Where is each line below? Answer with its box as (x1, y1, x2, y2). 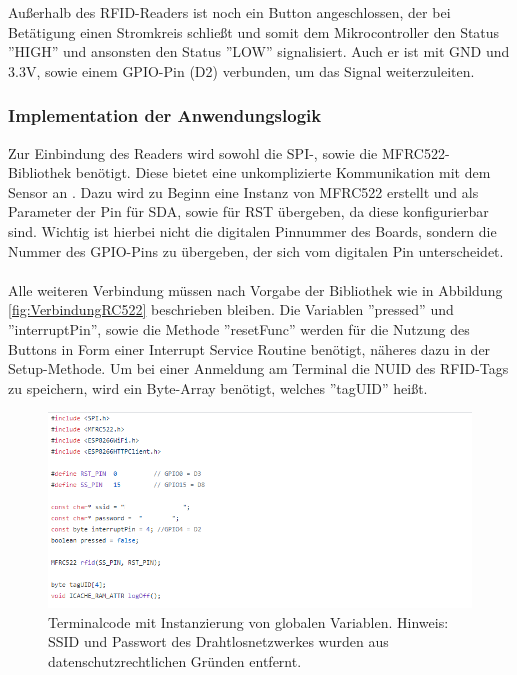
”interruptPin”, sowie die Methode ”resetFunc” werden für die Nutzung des (8, 318, 470, 339)
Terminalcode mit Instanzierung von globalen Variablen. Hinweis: (48, 611, 449, 632)
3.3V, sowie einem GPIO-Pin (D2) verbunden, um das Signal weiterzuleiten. (8, 60, 475, 81)
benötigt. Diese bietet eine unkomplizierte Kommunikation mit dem (75, 162, 491, 183)
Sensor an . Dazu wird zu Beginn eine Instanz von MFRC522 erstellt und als (8, 181, 479, 202)
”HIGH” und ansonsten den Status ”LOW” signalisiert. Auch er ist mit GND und (8, 41, 510, 62)
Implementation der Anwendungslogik (8, 103, 322, 128)
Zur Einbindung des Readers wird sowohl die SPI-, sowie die (8, 142, 378, 163)
